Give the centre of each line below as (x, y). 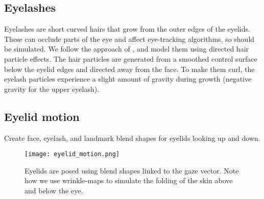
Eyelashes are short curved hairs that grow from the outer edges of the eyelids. (127, 29)
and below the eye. (54, 190)
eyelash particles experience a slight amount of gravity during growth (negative (128, 79)
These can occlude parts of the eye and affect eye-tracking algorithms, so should (129, 39)
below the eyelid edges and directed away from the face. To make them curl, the (129, 69)
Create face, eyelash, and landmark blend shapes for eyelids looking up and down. (132, 138)
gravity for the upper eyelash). (52, 89)
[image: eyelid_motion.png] (72, 154)
